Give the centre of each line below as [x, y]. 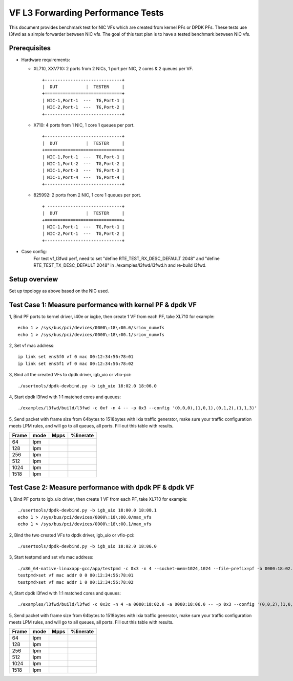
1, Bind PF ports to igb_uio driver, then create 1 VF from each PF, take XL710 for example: [98, 499]
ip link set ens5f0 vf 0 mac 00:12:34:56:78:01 [76, 357]
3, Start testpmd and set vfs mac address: [51, 557]
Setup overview [33, 279]
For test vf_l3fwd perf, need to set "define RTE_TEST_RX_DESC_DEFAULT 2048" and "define [126, 258]
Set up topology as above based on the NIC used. [59, 291]
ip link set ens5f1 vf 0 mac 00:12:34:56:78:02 [76, 363]
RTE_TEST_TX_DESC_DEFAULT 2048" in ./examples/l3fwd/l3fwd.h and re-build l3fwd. [120, 265]
